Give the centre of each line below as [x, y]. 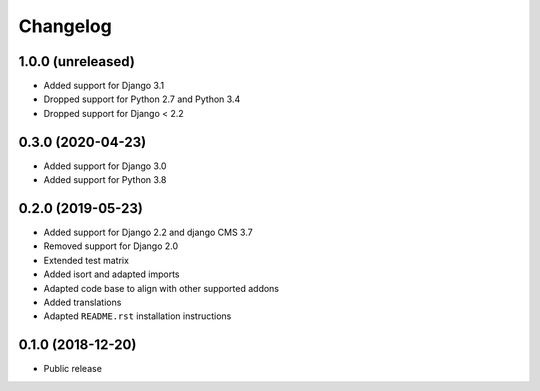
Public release [72, 369]
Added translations [82, 302]
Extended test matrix [86, 260]
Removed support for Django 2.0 [111, 246]
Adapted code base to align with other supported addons [161, 288]
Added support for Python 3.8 [105, 180]
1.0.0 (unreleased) [76, 61]
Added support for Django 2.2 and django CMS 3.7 [148, 232]
